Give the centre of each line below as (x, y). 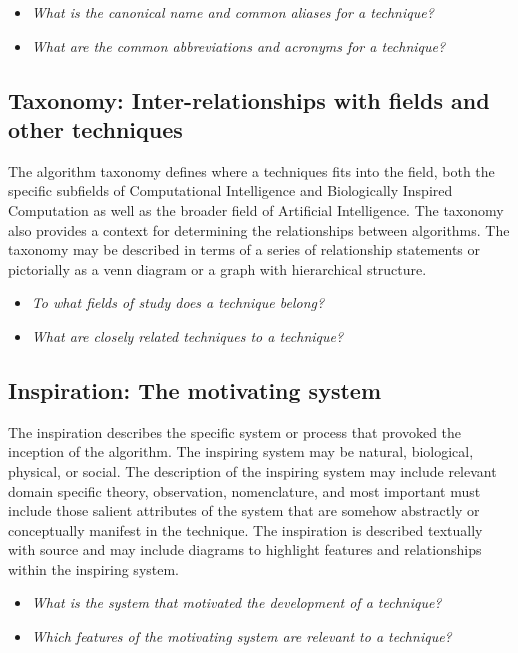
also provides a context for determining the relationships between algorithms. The (259, 229)
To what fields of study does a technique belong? (178, 302)
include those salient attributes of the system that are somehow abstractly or (244, 510)
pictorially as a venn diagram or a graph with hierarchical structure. (217, 268)
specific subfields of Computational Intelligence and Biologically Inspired (230, 190)
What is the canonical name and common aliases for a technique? (232, 12)
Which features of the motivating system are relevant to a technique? (241, 636)
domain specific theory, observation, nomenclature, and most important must (244, 490)
